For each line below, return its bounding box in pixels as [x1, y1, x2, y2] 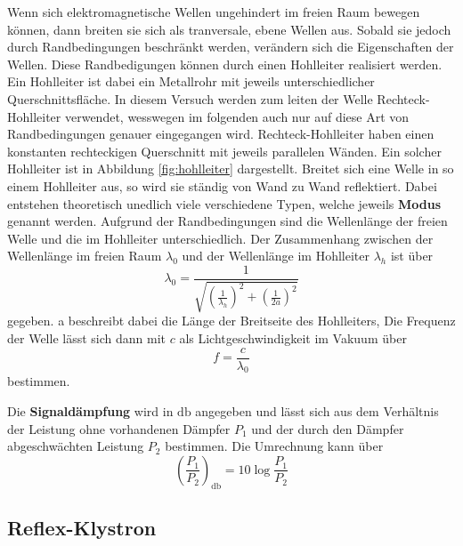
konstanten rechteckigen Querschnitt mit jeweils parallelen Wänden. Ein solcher [7, 141, 442, 160]
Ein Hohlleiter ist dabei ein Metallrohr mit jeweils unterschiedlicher [7, 72, 375, 91]
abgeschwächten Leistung [7, 437, 144, 455]
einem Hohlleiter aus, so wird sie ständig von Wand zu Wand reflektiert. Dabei [7, 176, 437, 195]
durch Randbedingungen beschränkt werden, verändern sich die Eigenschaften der [7, 37, 454, 56]
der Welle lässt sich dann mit [7, 328, 166, 347]
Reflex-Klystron [7, 513, 157, 541]
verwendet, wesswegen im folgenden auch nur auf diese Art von [64, 107, 410, 125]
